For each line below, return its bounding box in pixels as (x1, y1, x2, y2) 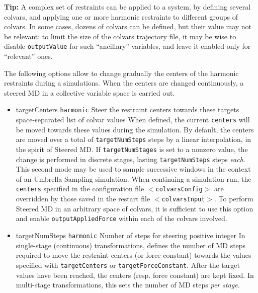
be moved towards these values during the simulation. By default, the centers (16, 124, 254, 134)
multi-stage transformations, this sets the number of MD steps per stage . (16, 279, 240, 290)
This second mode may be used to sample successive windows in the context (16, 164, 251, 174)
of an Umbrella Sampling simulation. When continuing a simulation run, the (16, 173, 251, 184)
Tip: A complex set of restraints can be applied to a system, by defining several (4, 2, 251, 12)
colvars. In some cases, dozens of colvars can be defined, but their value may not (4, 21, 252, 32)
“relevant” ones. (4, 51, 53, 61)
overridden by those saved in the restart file (16, 193, 150, 204)
